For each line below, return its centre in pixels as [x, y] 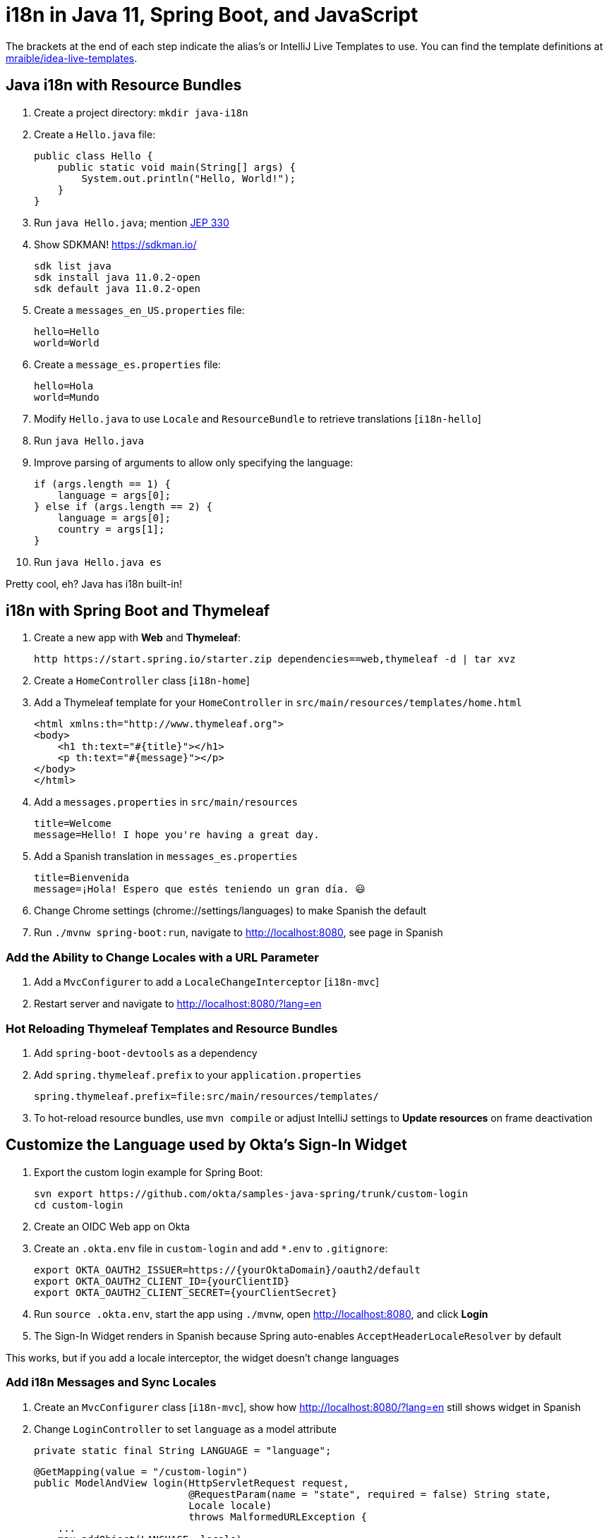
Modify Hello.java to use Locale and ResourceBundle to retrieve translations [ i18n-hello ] [258, 418]
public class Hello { [94, 156]
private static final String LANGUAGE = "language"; [183, 1450]
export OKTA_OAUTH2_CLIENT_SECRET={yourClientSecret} [186, 1292]
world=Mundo [67, 397]
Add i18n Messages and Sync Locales [111, 1382]
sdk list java [73, 266]
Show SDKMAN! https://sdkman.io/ [115, 244]
